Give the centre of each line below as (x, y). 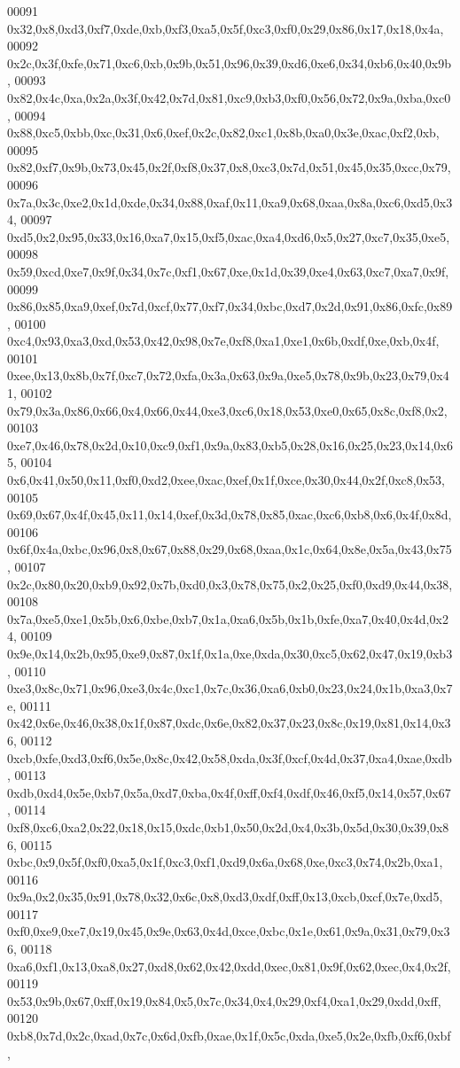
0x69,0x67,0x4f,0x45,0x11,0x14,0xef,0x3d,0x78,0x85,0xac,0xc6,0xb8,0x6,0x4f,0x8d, (230, 515)
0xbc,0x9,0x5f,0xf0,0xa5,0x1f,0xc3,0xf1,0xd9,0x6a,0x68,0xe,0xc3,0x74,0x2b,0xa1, (225, 862)
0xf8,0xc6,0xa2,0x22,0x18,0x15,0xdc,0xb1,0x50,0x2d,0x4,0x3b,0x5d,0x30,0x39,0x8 (228, 826)
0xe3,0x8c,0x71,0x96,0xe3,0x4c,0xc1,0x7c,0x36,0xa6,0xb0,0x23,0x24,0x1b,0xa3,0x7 (230, 688)
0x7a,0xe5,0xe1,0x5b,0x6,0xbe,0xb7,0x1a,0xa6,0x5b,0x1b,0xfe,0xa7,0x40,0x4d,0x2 (228, 618)
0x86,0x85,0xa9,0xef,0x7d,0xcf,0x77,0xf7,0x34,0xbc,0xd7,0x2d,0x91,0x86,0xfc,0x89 (230, 306)
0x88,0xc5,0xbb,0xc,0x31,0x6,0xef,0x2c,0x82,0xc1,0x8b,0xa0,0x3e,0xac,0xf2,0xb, (223, 133)
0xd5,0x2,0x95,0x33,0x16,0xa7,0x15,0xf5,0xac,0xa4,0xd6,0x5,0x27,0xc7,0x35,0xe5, (229, 236)
